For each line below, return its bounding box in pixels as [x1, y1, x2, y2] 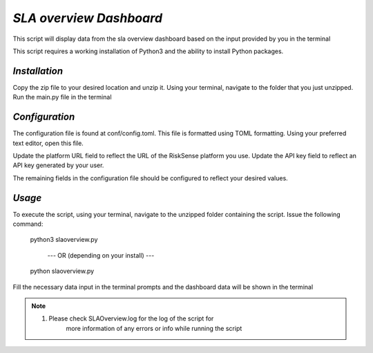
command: [12, 220, 44, 228]
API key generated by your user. [12, 161, 104, 169]
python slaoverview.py [30, 267, 95, 276]
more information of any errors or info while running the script [66, 324, 242, 332]
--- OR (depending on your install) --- [47, 251, 155, 259]
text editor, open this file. [12, 139, 84, 147]
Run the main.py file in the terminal [12, 93, 112, 102]
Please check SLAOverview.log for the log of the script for [48, 314, 214, 323]
